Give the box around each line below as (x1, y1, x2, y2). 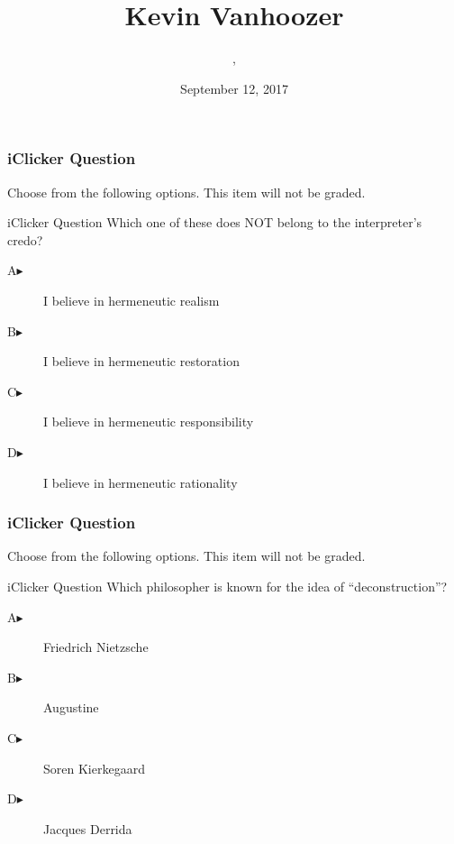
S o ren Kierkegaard (43, 758, 145, 777)
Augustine (43, 698, 99, 717)
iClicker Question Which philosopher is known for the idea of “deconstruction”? (7, 576, 448, 595)
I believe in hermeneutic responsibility (43, 412, 254, 431)
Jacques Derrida (43, 819, 132, 838)
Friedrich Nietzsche (43, 638, 149, 656)
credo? (7, 230, 43, 249)
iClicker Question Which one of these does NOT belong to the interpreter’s (7, 213, 422, 232)
